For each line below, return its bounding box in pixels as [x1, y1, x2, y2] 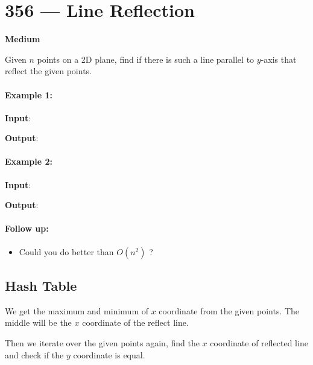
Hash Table [5, 276, 77, 295]
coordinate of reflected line [210, 337, 308, 349]
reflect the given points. [5, 65, 92, 77]
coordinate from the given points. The [159, 304, 300, 317]
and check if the [5, 348, 64, 361]
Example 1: [5, 88, 52, 101]
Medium [5, 33, 40, 45]
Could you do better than [19, 245, 114, 258]
